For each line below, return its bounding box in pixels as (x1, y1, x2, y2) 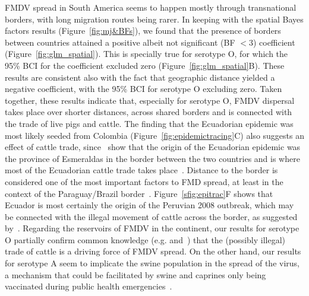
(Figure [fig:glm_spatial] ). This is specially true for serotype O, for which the (5, 47, 288, 60)
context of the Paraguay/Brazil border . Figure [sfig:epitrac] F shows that (5, 187, 273, 199)
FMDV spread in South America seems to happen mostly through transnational (5, 1, 297, 13)
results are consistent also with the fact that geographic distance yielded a (5, 71, 275, 83)
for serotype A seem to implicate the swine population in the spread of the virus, (5, 257, 299, 269)
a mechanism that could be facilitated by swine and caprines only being (5, 268, 266, 281)
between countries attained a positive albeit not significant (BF (5, 36, 235, 48)
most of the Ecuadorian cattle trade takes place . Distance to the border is (5, 164, 278, 176)
